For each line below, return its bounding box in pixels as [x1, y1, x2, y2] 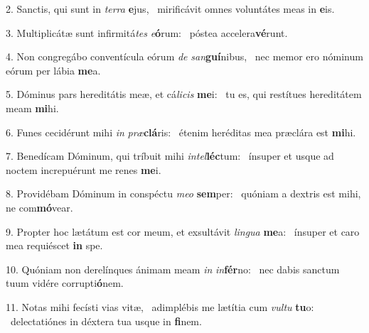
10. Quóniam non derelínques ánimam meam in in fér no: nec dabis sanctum [6, 261, 340, 276]
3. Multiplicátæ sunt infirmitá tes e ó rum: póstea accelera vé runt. [6, 25, 288, 40]
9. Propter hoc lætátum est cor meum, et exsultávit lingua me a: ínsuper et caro [6, 224, 360, 239]
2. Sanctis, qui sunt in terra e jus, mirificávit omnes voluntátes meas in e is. [6, 1, 335, 16]
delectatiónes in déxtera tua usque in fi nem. [10, 313, 202, 328]
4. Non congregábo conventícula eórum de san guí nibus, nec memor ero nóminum [6, 49, 363, 64]
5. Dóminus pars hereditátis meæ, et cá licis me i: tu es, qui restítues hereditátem [6, 87, 362, 102]
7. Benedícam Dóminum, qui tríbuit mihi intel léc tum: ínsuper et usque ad [6, 148, 334, 163]
